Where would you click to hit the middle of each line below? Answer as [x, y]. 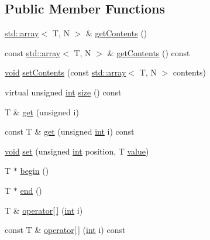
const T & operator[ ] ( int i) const [65, 230]
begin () [35, 171]
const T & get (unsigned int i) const [70, 131]
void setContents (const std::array [66, 72]
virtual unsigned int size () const [63, 92]
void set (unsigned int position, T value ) [77, 151]
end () [31, 190]
